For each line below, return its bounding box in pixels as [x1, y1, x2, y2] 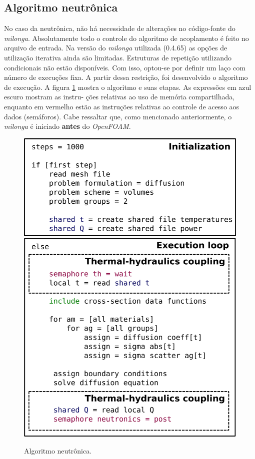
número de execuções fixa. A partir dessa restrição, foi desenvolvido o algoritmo [4, 72, 248, 82]
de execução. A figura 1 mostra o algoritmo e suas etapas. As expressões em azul [4, 81, 251, 92]
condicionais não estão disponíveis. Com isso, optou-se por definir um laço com [4, 62, 245, 72]
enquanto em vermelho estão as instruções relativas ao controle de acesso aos [4, 101, 239, 111]
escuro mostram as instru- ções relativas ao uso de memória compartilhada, [4, 91, 235, 102]
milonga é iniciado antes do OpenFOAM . [4, 121, 131, 131]
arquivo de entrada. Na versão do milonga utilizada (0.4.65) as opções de [4, 42, 227, 53]
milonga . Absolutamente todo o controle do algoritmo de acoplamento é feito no [4, 32, 249, 43]
